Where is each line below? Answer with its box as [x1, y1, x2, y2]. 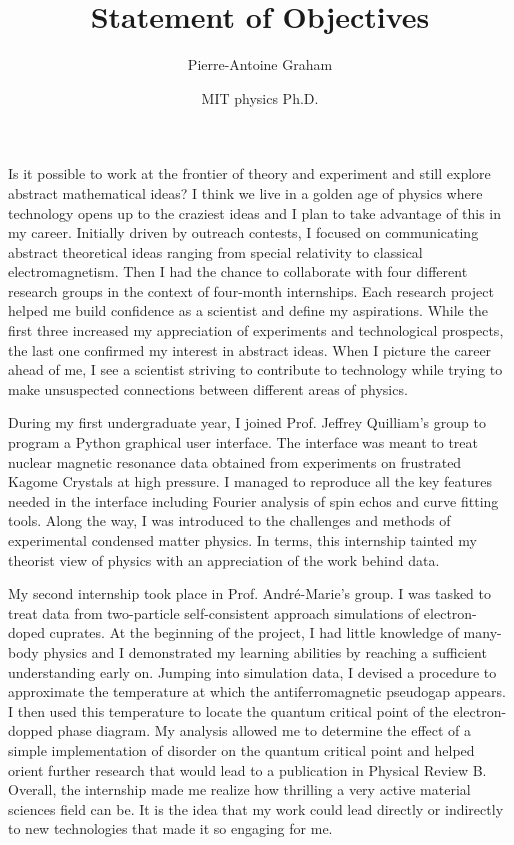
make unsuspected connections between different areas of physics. [8, 378, 408, 399]
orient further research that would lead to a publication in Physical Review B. [8, 759, 487, 780]
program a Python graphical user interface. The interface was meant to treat [8, 432, 478, 453]
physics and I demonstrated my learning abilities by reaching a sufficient [43, 641, 487, 662]
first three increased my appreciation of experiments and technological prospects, [8, 320, 504, 341]
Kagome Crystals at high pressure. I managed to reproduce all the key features [8, 471, 492, 492]
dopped [8, 720, 53, 741]
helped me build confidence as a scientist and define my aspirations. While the [8, 300, 488, 321]
